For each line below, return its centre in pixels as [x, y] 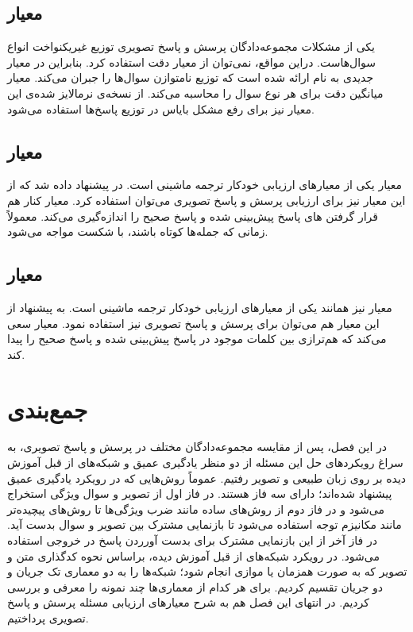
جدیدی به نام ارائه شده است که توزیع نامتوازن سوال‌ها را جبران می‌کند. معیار [191, 77]
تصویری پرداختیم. [48, 617]
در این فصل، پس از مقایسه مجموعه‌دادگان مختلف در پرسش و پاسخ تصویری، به [197, 447]
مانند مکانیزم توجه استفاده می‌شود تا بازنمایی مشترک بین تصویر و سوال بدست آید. [205, 524]
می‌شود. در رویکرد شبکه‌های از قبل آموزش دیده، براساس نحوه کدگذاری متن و [193, 555]
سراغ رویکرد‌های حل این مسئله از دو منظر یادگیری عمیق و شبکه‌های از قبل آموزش [205, 462]
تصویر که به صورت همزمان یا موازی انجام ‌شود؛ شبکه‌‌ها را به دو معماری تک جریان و [207, 571]
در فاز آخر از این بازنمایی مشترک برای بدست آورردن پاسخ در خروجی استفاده [192, 540]
